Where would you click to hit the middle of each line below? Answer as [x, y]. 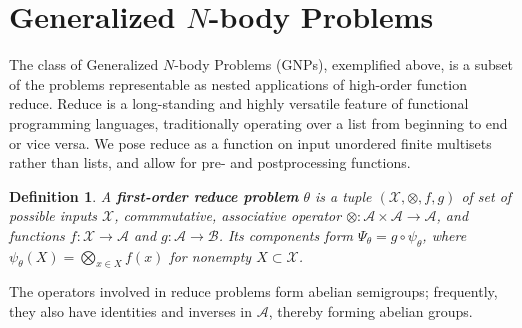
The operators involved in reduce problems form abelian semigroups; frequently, [253, 291]
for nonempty [210, 255]
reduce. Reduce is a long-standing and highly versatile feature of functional [239, 103]
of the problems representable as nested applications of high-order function [238, 83]
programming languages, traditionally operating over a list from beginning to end [258, 122]
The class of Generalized [84, 64]
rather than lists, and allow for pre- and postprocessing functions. [210, 162]
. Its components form [286, 234]
